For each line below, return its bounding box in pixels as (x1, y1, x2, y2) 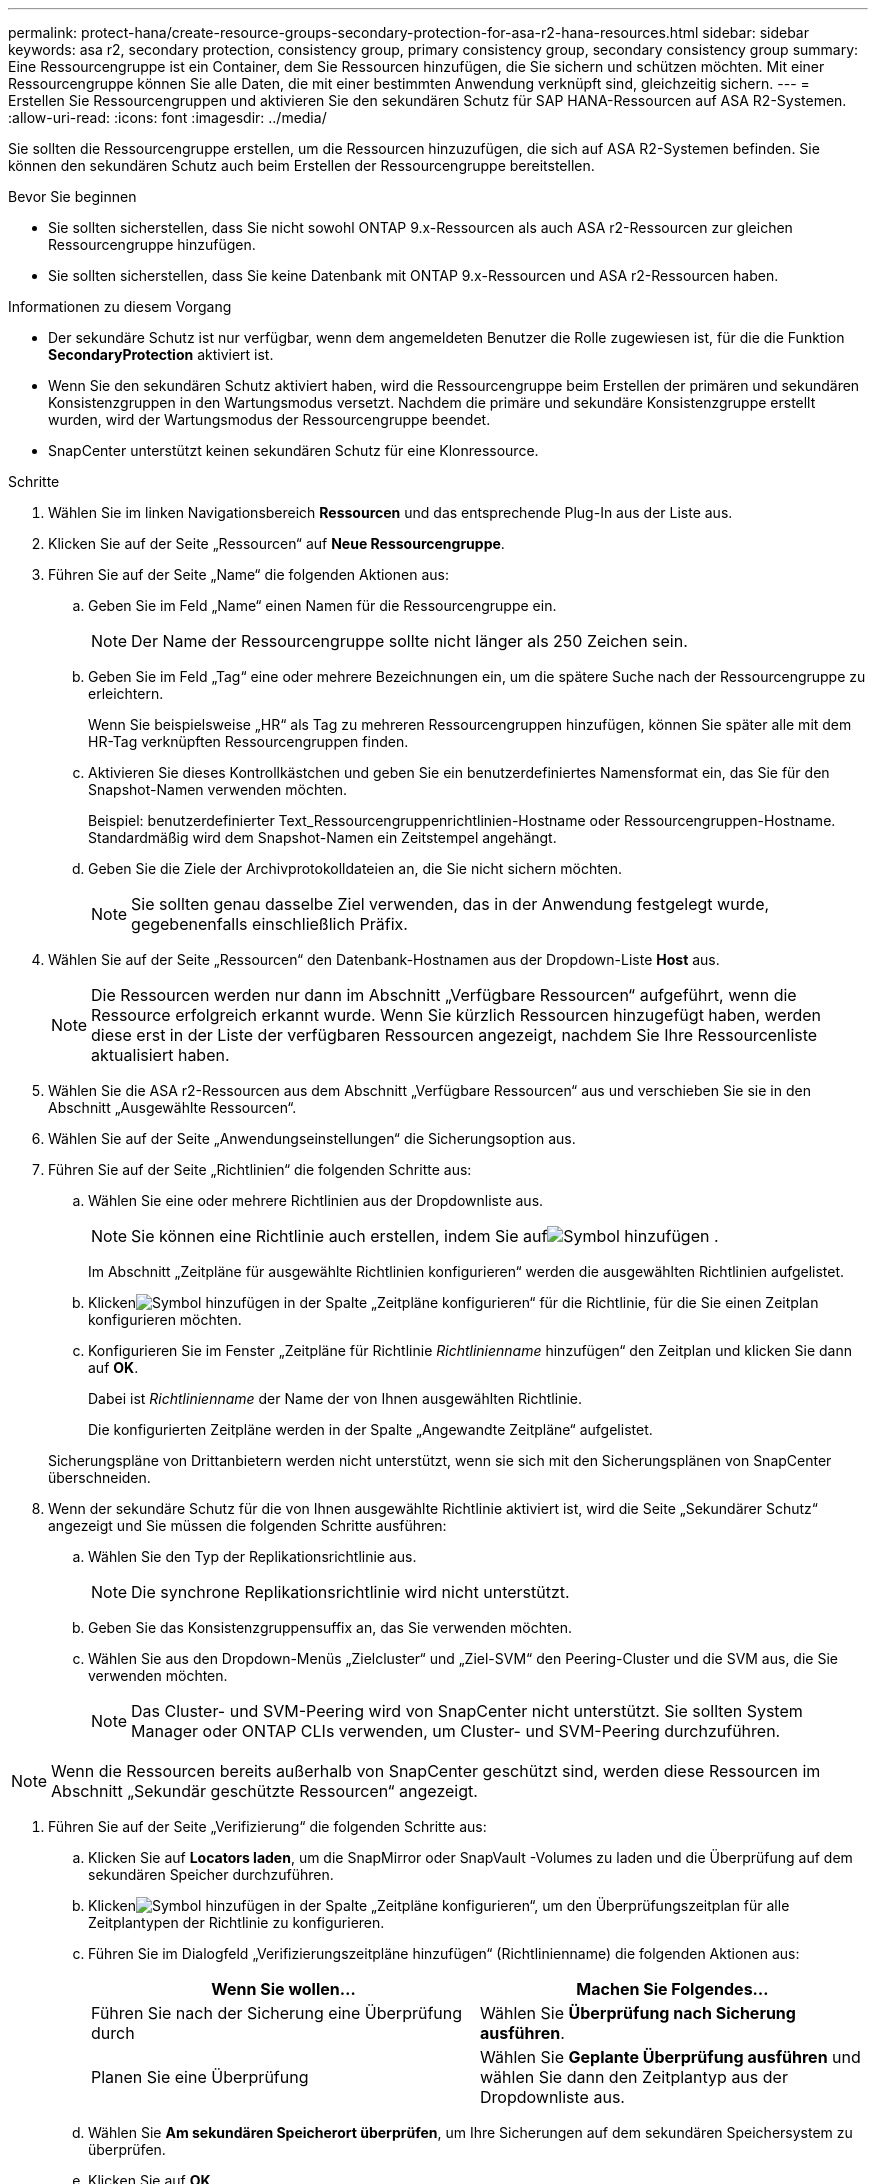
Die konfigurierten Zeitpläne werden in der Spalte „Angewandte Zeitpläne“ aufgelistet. (88, 1421, 653, 1438)
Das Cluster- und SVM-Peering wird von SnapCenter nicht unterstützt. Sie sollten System (131, 1701, 803, 1721)
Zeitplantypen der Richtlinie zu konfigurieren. (88, 1914, 385, 1931)
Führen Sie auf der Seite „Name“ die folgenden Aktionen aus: (48, 566, 449, 583)
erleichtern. (88, 685, 164, 702)
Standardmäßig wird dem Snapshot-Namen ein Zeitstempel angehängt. (88, 829, 557, 846)
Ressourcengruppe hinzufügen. (48, 236, 256, 253)
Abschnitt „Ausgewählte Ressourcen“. (48, 1099, 297, 1116)
